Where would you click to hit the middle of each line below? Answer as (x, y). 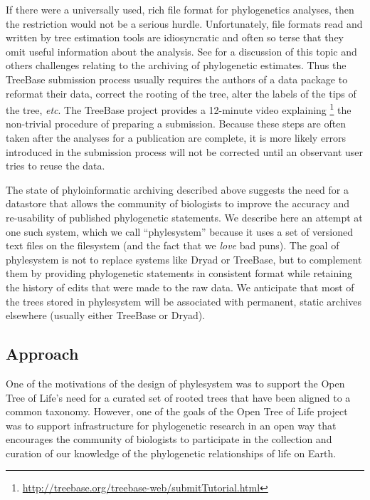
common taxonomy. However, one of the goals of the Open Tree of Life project (177, 411)
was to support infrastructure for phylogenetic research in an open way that (171, 425)
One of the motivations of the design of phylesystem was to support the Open (175, 383)
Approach (42, 354)
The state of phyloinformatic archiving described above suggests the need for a (177, 189)
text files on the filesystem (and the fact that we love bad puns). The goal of (173, 245)
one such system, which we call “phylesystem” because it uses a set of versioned (179, 231)
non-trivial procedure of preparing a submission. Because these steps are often (176, 124)
